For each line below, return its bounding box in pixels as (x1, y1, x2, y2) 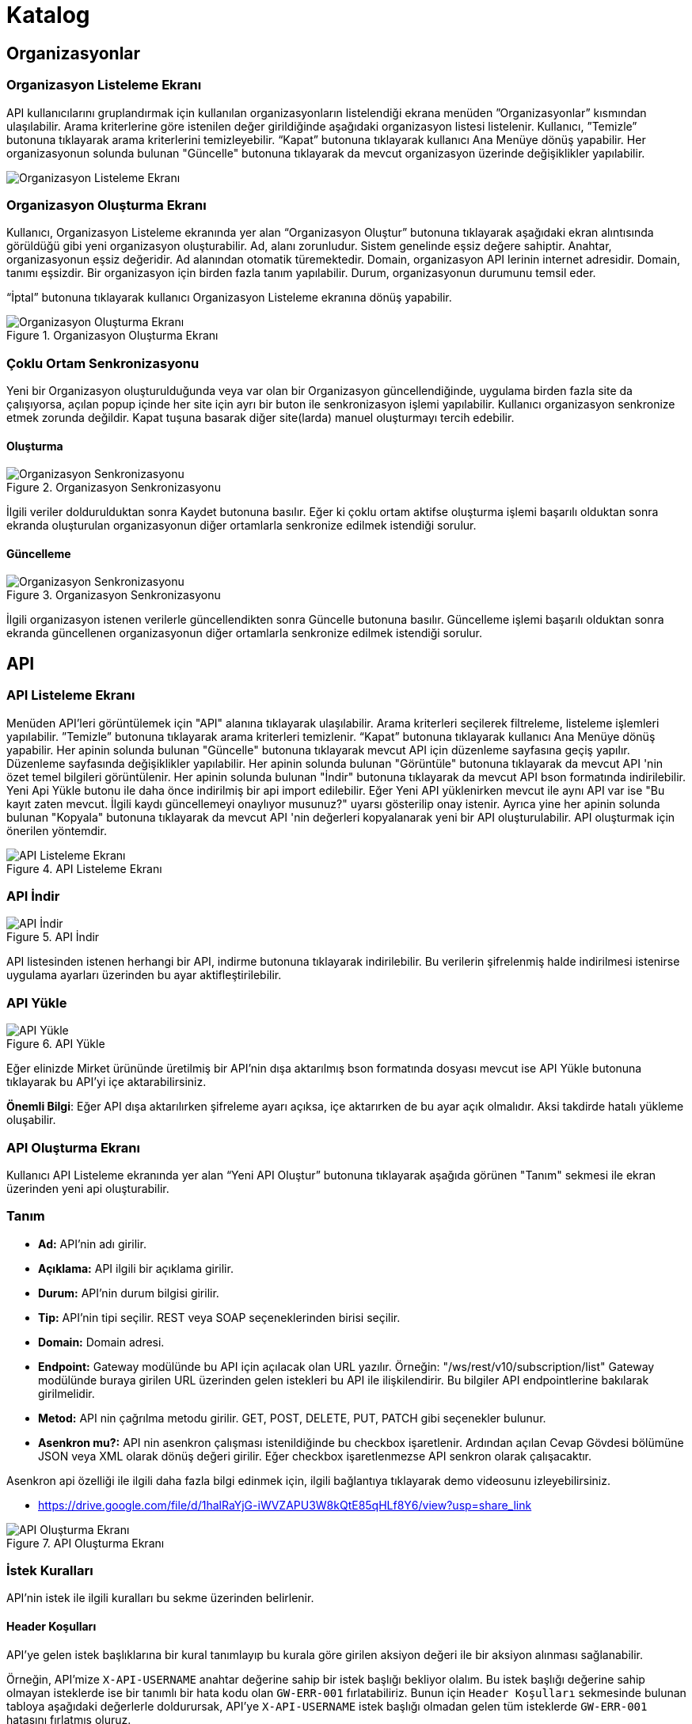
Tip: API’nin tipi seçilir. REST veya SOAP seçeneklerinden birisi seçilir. (38, 1310, 401, 1324)
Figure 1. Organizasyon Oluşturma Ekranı (6, 328, 219, 343)
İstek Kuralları (6, 1563, 93, 1579)
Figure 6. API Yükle (6, 1037, 105, 1051)
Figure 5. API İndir (6, 930, 100, 944)
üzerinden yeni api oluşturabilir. (6, 1181, 169, 1195)
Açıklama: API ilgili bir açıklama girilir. (38, 1261, 234, 1275)
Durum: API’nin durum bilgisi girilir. (38, 1285, 219, 1300)
